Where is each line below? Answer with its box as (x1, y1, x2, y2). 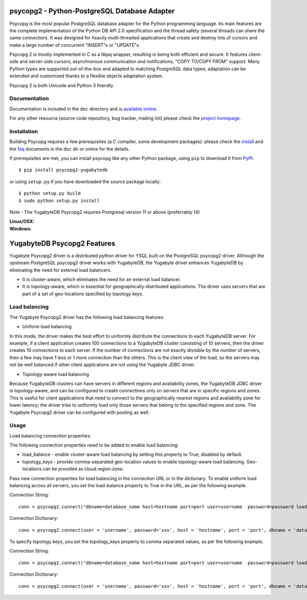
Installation (9, 128, 38, 135)
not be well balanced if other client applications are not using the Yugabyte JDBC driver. (9, 362, 195, 368)
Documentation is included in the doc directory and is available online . (9, 106, 158, 112)
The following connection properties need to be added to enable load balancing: (9, 442, 179, 448)
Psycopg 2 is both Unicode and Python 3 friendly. (9, 82, 115, 88)
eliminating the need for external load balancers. (9, 267, 112, 273)
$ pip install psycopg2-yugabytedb (18, 167, 108, 173)
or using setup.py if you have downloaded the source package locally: (9, 178, 161, 185)
